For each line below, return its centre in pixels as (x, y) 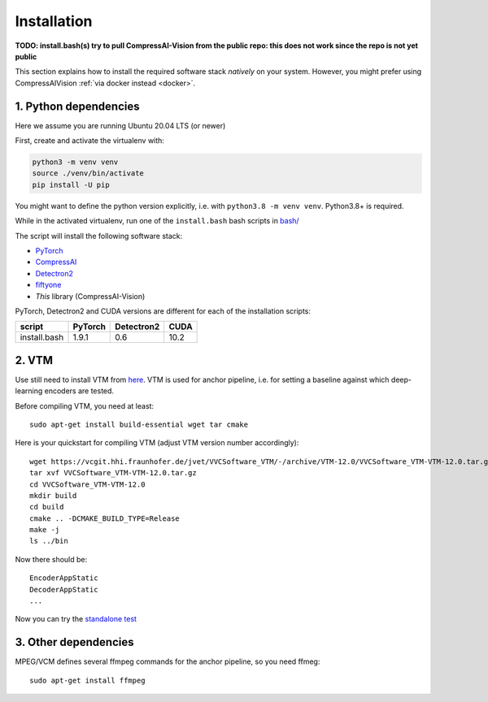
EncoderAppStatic (64, 578)
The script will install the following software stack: (99, 236)
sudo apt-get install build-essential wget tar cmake (139, 424)
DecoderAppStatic (64, 589)
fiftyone (48, 285)
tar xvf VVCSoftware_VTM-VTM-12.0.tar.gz (113, 473)
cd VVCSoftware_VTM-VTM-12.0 (87, 484)
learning (29, 391)
